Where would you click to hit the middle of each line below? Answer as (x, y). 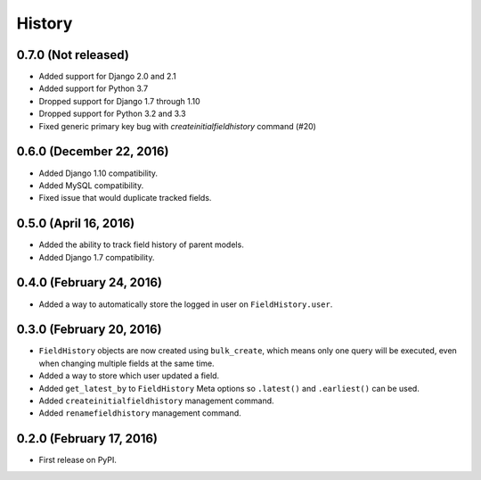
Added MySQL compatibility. (91, 185)
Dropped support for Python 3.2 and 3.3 (112, 114)
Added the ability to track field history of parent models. (141, 244)
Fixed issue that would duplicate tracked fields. (125, 198)
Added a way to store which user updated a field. (129, 376)
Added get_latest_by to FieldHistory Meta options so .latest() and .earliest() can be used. (229, 388)
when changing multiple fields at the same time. (126, 363)
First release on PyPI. (78, 460)
